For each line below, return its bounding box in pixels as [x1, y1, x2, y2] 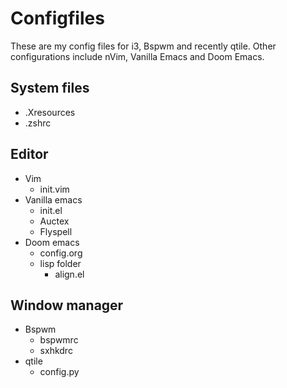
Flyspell [39, 225, 73, 237]
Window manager [10, 297, 124, 314]
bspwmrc [39, 334, 79, 346]
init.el [39, 204, 63, 216]
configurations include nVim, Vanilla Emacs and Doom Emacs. [10, 50, 265, 62]
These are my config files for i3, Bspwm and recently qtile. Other [10, 40, 277, 52]
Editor [10, 146, 49, 163]
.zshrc [24, 117, 52, 129]
